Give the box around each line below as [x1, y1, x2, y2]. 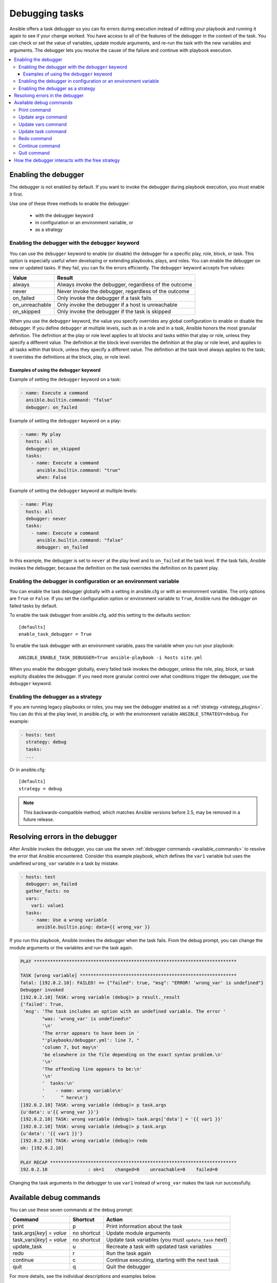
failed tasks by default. [9, 602, 58, 609]
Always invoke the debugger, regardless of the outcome [57, 281, 192, 288]
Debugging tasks [9, 8, 84, 19]
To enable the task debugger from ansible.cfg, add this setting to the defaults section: [9, 612, 191, 618]
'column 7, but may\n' [42, 1044, 100, 1051]
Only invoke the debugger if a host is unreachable [57, 301, 177, 308]
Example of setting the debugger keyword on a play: [9, 417, 122, 423]
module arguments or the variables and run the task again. [9, 944, 133, 950]
